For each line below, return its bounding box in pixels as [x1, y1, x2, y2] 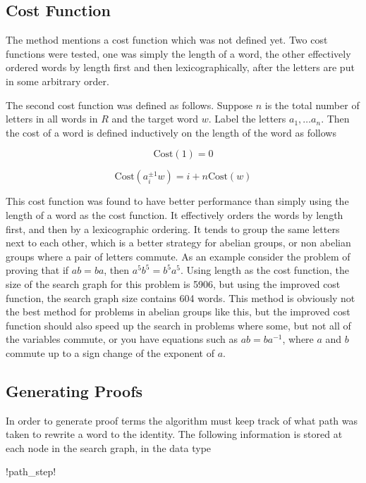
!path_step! [6, 464, 56, 479]
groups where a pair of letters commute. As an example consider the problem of [6, 249, 350, 263]
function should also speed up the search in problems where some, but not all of [6, 318, 351, 332]
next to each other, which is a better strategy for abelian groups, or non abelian [6, 235, 351, 250]
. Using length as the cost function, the [181, 263, 350, 277]
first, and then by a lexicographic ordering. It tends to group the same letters [6, 221, 340, 236]
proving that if [6, 263, 69, 277]
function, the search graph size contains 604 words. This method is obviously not [6, 290, 355, 305]
